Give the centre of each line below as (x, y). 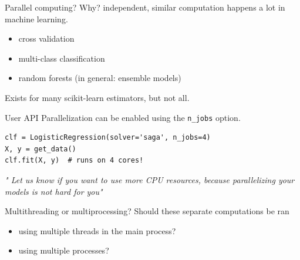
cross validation (46, 38)
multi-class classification (62, 58)
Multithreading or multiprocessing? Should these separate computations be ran (147, 211)
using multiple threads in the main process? (97, 230)
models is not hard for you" (54, 191)
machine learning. (36, 18)
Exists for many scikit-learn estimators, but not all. (97, 97)
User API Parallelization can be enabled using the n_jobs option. (123, 117)
